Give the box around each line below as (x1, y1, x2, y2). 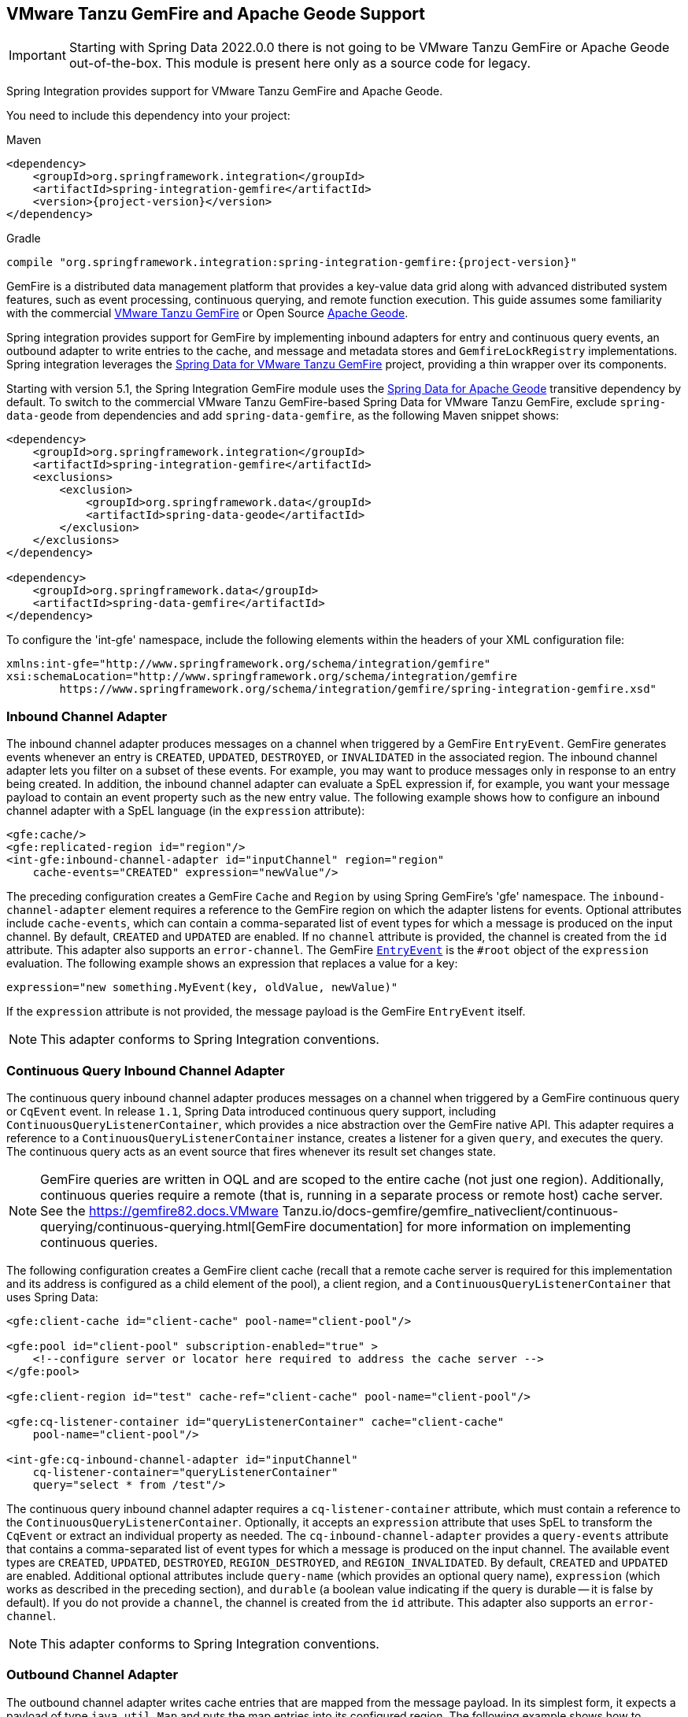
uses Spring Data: (6, 1290, 98, 1304)
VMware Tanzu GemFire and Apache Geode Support (6, 4, 425, 24)
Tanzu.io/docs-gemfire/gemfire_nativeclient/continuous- (282, 1202, 619, 1219)
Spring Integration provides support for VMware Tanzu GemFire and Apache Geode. (6, 84, 443, 98)
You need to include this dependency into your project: (6, 109, 290, 123)
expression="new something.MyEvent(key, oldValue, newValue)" (6, 981, 398, 994)
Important (9, 47, 66, 64)
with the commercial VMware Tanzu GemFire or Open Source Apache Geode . (6, 306, 409, 320)
